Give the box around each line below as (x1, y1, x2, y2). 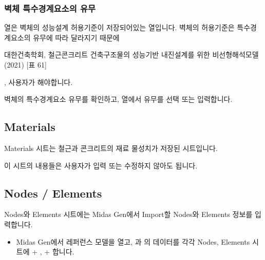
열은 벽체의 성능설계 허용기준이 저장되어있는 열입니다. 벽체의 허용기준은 (4, 22, 235, 33)
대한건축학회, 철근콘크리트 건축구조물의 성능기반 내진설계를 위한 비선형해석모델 (4, 49, 259, 60)
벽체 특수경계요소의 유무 (4, 2, 96, 14)
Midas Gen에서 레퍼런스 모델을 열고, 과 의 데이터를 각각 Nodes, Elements (16, 236, 250, 247)
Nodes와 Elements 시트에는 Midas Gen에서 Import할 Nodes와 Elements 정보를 (4, 209, 253, 220)
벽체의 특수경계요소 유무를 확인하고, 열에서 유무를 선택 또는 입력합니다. (4, 94, 233, 104)
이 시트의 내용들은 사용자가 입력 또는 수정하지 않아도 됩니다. (4, 160, 198, 170)
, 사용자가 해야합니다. (4, 76, 73, 87)
